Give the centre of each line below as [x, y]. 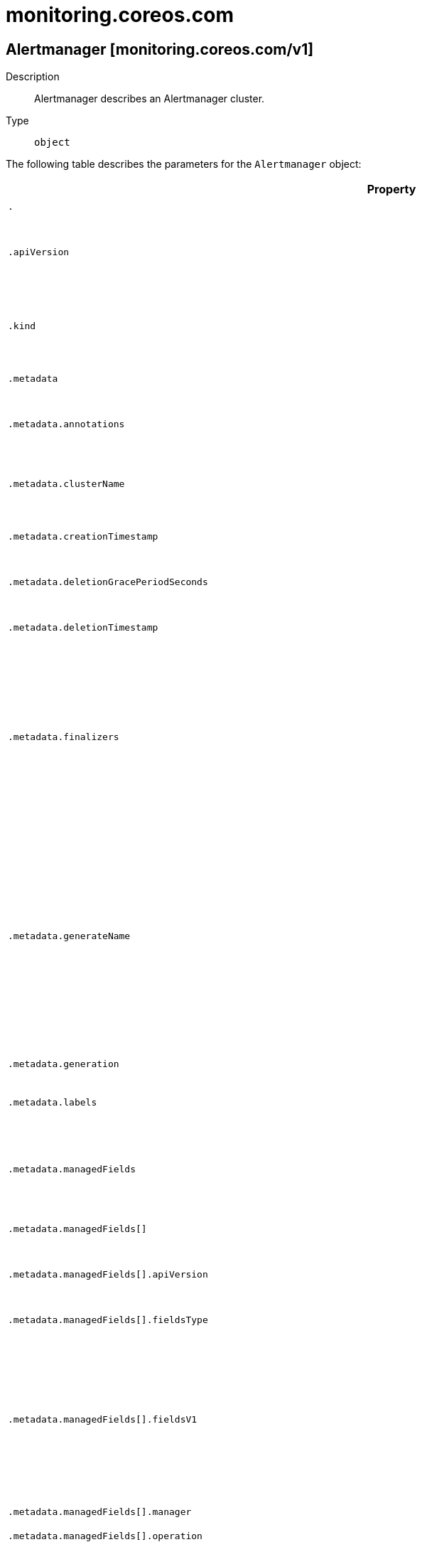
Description [33, 77]
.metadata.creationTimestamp [83, 536]
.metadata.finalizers [64, 737]
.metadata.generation [64, 1064]
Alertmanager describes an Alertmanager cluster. [150, 99]
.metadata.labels [53, 1102]
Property [391, 189]
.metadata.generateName [69, 936]
